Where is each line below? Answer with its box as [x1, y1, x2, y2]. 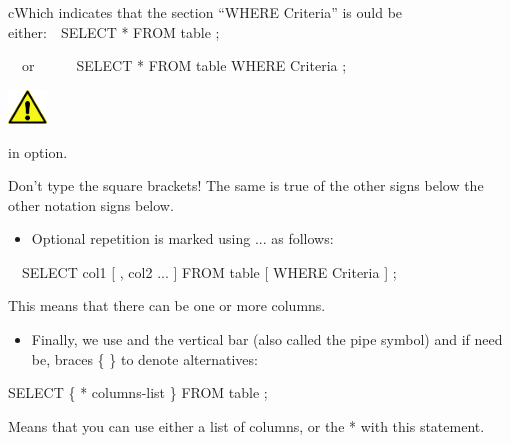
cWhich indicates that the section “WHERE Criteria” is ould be [8, 2, 403, 22]
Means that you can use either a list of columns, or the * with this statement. [8, 415, 485, 436]
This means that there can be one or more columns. [8, 295, 326, 316]
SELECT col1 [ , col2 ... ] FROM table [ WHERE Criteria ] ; [21, 261, 397, 282]
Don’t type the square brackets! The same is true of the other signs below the [8, 175, 484, 196]
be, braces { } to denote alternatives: [31, 348, 258, 369]
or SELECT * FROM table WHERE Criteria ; [21, 55, 347, 76]
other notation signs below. [8, 194, 174, 215]
